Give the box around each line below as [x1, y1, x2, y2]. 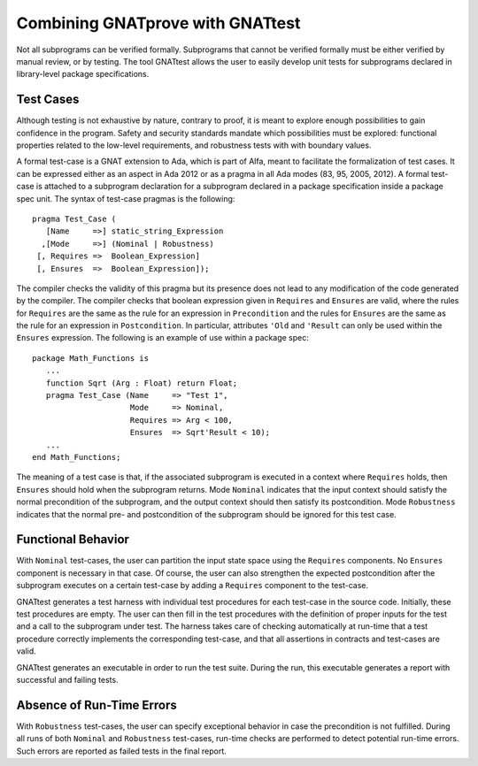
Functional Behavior [16, 532, 130, 548]
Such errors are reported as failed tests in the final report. [16, 746, 227, 756]
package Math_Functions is [32, 353, 150, 363]
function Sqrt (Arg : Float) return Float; [45, 378, 238, 388]
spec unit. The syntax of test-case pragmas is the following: [16, 193, 235, 203]
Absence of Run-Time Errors [16, 697, 177, 712]
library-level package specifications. [16, 69, 150, 80]
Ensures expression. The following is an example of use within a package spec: [16, 333, 309, 343]
